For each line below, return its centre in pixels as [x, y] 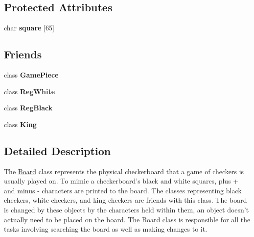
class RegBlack [28, 108]
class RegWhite [30, 91]
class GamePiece [31, 75]
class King [20, 124]
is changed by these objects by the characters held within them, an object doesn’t [127, 209]
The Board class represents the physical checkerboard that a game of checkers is [124, 171]
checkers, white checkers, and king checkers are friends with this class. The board [126, 200]
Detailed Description [58, 150]
